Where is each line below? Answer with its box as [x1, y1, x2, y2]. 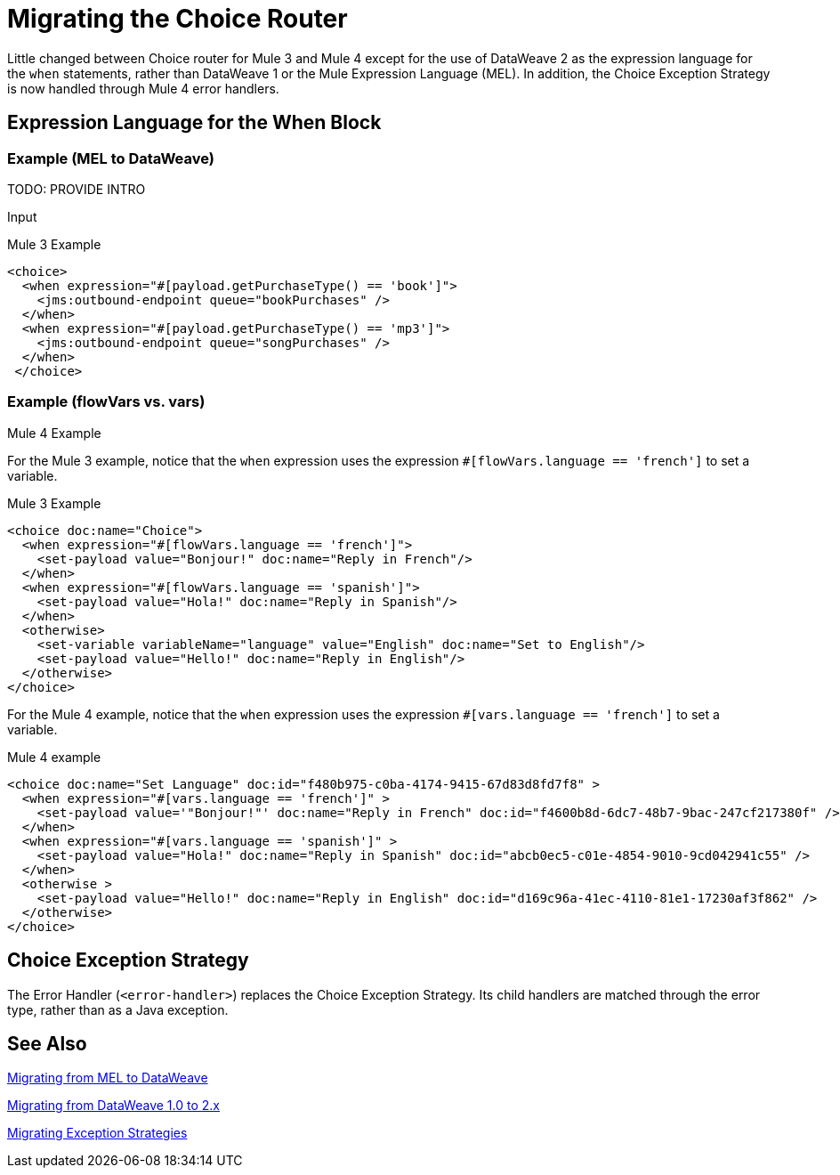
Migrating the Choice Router [7, 4, 348, 34]
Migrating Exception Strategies [7, 1125, 188, 1141]
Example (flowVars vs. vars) [7, 393, 206, 411]
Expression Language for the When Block [7, 111, 382, 134]
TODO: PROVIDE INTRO [7, 181, 146, 197]
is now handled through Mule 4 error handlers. [7, 80, 279, 96]
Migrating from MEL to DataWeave [7, 1070, 208, 1086]
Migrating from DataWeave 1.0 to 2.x [7, 1098, 220, 1114]
